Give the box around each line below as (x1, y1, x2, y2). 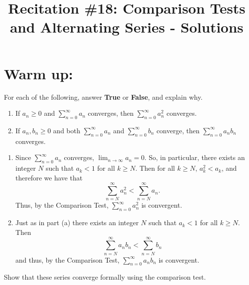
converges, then (88, 108, 134, 118)
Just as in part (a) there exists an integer (15, 217, 139, 228)
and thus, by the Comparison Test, (15, 254, 120, 265)
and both (53, 125, 80, 135)
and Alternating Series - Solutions (10, 17, 244, 37)
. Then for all (135, 163, 175, 173)
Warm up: (4, 63, 73, 83)
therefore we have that (15, 172, 83, 182)
